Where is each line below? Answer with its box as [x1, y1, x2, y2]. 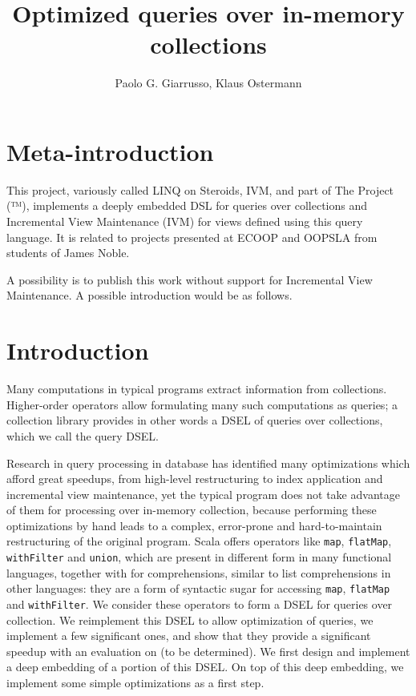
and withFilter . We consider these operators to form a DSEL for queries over [6, 596, 393, 613]
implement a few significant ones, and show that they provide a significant [6, 627, 371, 644]
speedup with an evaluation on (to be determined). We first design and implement [6, 642, 410, 659]
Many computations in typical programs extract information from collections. [6, 380, 387, 397]
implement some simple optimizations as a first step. [6, 674, 265, 691]
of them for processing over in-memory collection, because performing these [6, 501, 377, 518]
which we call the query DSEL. [6, 427, 160, 444]
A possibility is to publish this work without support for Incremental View [6, 271, 373, 288]
